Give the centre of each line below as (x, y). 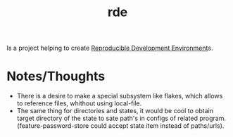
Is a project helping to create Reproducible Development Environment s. (110, 48)
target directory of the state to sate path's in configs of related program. (121, 118)
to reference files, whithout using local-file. (79, 103)
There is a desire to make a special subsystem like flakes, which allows (120, 96)
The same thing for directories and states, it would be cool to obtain (115, 111)
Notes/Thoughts (56, 76)
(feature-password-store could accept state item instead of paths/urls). (120, 126)
